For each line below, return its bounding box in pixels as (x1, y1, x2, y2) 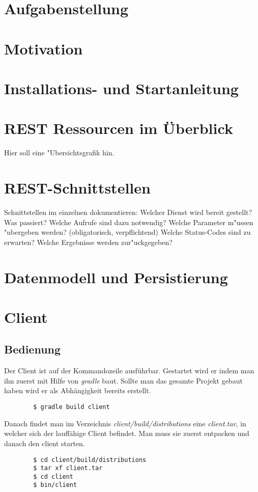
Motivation (4, 38, 83, 59)
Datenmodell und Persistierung (4, 266, 228, 287)
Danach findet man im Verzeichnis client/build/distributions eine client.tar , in (4, 418, 246, 428)
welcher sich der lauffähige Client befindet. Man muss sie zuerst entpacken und (4, 428, 249, 439)
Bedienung (4, 341, 61, 357)
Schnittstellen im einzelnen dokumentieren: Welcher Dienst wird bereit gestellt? (4, 206, 252, 217)
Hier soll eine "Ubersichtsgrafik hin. (4, 147, 114, 158)
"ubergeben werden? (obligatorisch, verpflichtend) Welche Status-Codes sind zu (4, 227, 251, 237)
